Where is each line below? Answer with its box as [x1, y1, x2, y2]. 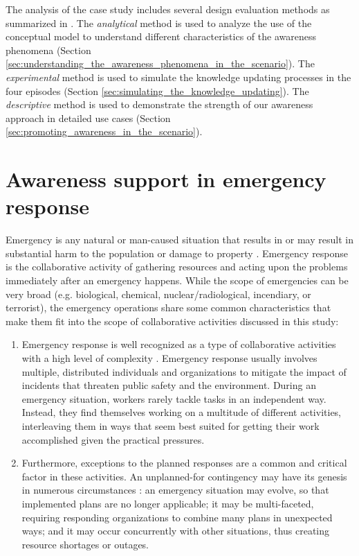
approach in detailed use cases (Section [6, 110, 171, 125]
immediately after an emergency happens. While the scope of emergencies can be [6, 273, 349, 288]
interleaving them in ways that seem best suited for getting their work [21, 418, 320, 433]
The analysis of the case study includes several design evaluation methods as [6, 2, 330, 16]
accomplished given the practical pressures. [21, 432, 205, 446]
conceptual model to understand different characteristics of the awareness [6, 29, 316, 44]
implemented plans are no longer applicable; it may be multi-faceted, [21, 496, 314, 510]
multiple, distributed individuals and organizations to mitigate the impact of [21, 364, 347, 379]
